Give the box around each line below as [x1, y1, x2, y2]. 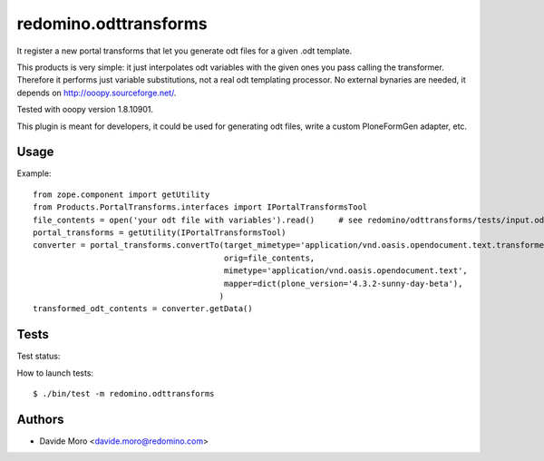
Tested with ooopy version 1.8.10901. [16, 104, 154, 115]
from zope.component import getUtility [33, 189, 210, 200]
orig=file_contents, [223, 252, 316, 263]
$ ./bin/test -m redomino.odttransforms [33, 388, 215, 398]
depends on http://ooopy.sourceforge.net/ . [16, 87, 177, 98]
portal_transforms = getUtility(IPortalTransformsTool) [33, 227, 287, 238]
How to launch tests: [16, 368, 94, 378]
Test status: [16, 350, 61, 362]
